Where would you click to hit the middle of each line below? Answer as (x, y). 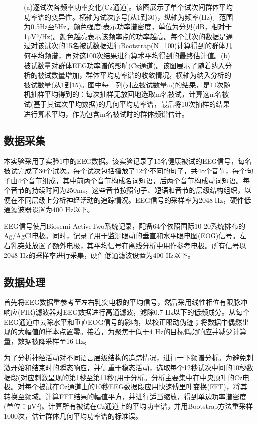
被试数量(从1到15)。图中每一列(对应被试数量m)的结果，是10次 (124, 84)
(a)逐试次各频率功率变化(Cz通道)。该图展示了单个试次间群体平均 (128, 7)
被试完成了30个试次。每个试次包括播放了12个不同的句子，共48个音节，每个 (125, 170)
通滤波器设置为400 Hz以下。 (49, 209)
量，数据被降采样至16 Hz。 (47, 341)
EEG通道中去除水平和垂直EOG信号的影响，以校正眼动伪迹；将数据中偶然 (123, 321)
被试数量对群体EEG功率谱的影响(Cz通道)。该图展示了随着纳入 (125, 65)
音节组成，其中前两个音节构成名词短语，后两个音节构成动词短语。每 (139, 180)
